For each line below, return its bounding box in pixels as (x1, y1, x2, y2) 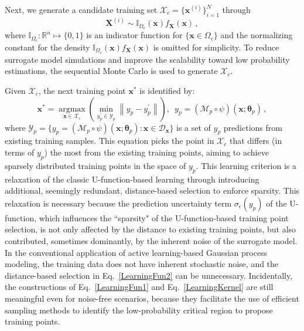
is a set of (176, 121, 211, 133)
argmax (59, 104, 86, 113)
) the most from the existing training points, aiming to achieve (44, 146, 269, 158)
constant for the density (5, 40, 90, 53)
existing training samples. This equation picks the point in (5, 134, 214, 147)
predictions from (223, 121, 282, 133)
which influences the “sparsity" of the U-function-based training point (39, 211, 289, 224)
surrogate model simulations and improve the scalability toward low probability (5, 53, 290, 65)
